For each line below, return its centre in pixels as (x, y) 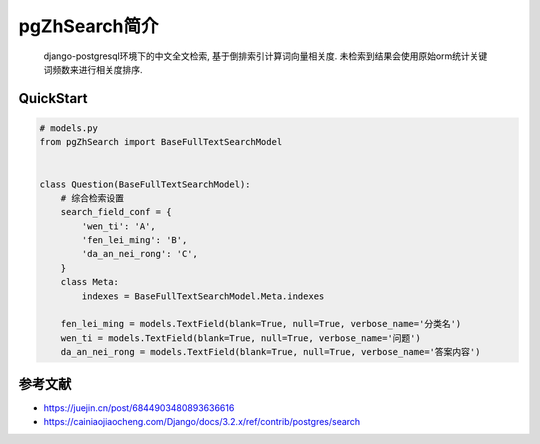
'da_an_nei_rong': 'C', (140, 254)
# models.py (69, 128)
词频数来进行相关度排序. (93, 69)
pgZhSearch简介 (88, 26)
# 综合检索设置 (92, 198)
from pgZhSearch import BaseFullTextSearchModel (161, 142)
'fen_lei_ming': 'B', (134, 240)
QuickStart (53, 98)
